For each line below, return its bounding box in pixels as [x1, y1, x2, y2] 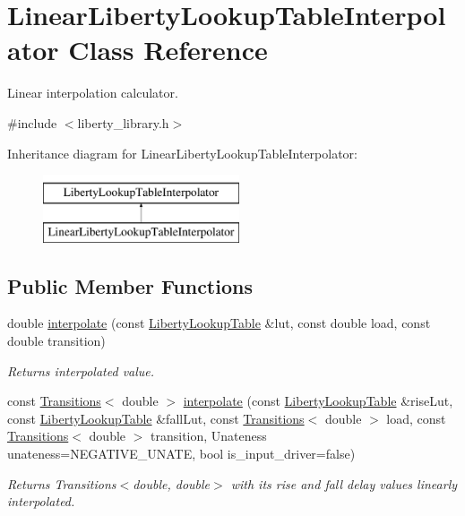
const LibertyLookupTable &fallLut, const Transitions [7, 408, 305, 427]
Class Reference [68, 31, 268, 68]
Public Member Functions [7, 271, 253, 299]
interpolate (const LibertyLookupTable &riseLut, [183, 391, 453, 410]
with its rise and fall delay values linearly [230, 474, 458, 493]
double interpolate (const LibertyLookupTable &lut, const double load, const [7, 314, 431, 332]
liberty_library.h [77, 113, 169, 132]
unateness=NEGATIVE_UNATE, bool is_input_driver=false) [7, 444, 356, 463]
